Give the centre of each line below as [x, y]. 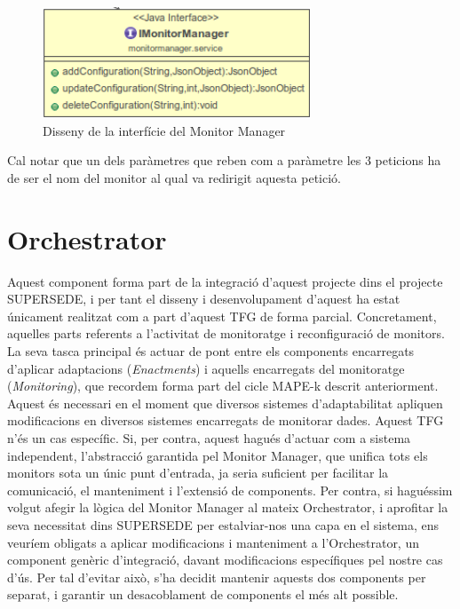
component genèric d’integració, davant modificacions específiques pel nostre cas [225, 560]
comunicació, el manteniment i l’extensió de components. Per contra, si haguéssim [230, 490]
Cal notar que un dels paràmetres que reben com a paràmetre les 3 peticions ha [224, 160]
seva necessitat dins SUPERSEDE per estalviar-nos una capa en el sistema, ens [223, 524]
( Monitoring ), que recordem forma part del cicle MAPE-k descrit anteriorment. [223, 386]
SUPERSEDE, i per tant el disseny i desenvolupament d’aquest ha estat [204, 299]
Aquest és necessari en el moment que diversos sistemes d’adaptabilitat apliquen [225, 403]
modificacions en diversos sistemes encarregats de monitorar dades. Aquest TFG [226, 420]
